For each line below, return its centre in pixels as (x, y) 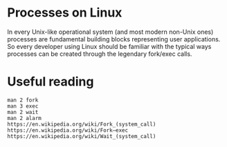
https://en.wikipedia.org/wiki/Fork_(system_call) (82, 124)
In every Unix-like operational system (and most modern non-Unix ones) (110, 32)
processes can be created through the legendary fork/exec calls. (100, 54)
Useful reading (51, 82)
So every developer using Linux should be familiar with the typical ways (109, 46)
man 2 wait (23, 112)
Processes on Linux (65, 13)
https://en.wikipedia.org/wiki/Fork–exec (68, 130)
